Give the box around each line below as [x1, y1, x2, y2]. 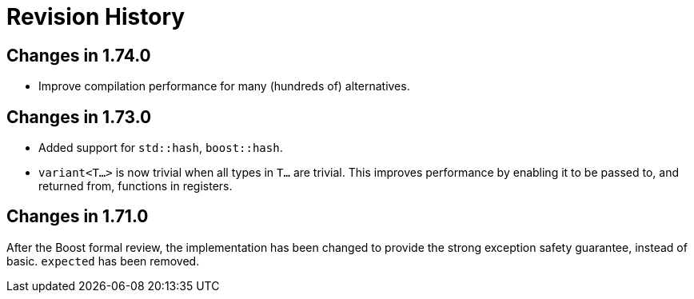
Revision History [6, 3, 185, 30]
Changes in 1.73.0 [6, 106, 152, 127]
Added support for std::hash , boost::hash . [38, 141, 283, 155]
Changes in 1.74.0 [6, 45, 151, 66]
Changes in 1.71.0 [6, 206, 149, 227]
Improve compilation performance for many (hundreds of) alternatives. [38, 79, 410, 94]
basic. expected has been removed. [6, 253, 200, 268]
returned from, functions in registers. [38, 179, 233, 193]
